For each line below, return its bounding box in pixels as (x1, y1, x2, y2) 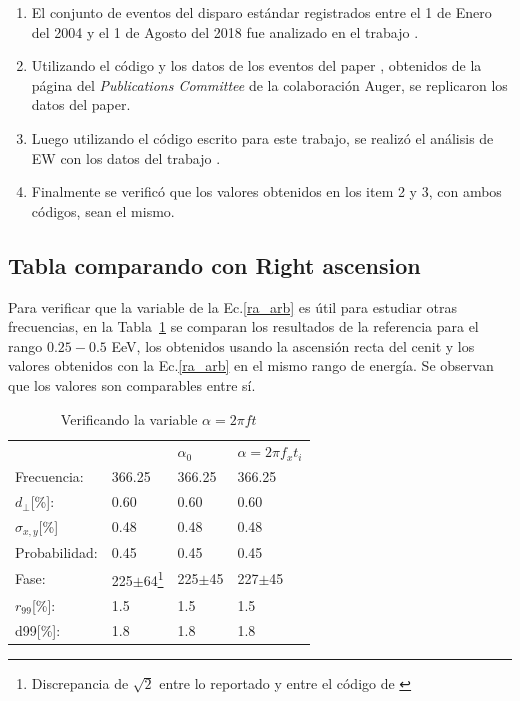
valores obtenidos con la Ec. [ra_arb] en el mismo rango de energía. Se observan (8, 355, 494, 376)
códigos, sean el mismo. (31, 200, 175, 221)
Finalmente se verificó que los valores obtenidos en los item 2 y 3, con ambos (31, 181, 502, 202)
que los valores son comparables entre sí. (8, 374, 256, 395)
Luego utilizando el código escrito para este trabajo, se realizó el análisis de (31, 127, 494, 148)
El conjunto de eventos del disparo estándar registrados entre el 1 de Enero (31, 2, 492, 22)
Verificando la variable (60, 408, 198, 429)
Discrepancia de (31, 672, 129, 693)
